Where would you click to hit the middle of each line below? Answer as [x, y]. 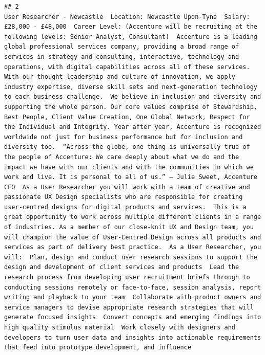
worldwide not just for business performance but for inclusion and [124, 137]
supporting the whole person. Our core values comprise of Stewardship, [131, 107]
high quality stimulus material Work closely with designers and [120, 327]
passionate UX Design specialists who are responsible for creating [124, 197]
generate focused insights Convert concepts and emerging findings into [133, 317]
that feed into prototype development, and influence [98, 348]
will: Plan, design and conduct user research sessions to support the [131, 257]
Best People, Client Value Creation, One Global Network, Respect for [127, 117]
